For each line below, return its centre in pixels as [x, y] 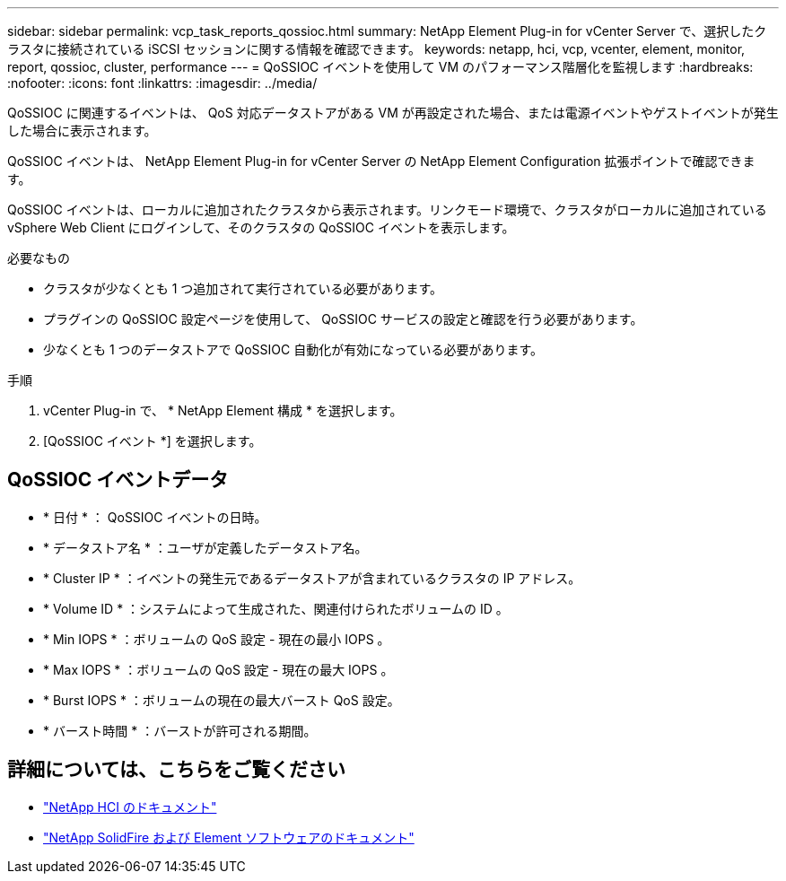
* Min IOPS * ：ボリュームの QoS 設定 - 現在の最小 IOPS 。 [217, 639]
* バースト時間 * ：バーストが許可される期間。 [180, 730]
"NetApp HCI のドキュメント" [130, 807]
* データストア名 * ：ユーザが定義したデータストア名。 [205, 547]
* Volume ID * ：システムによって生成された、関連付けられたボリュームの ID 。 [276, 608]
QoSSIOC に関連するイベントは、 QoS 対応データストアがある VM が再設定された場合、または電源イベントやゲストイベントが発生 [393, 113]
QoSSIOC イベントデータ [118, 480]
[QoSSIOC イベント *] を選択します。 [153, 441]
